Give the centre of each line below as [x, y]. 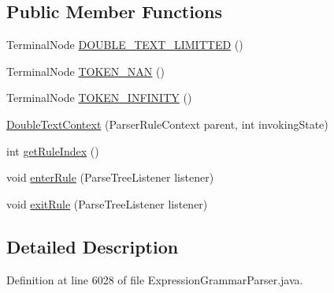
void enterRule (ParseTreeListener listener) [110, 177]
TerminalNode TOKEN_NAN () [85, 71]
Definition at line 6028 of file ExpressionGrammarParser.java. [155, 279]
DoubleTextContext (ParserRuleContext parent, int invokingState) [167, 124]
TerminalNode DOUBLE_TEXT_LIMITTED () [125, 45]
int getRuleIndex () [53, 150]
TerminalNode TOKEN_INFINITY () [99, 98]
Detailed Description [93, 246]
